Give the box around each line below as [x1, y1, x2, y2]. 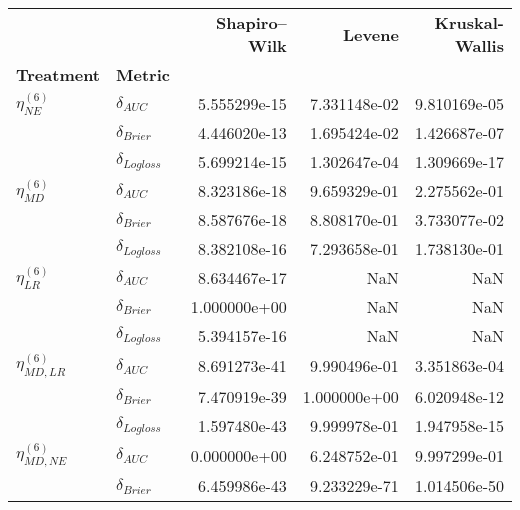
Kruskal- [434, 11, 504, 34]
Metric [116, 63, 170, 86]
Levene [343, 22, 399, 46]
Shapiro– [216, 11, 287, 34]
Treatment [16, 63, 101, 86]
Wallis [454, 34, 504, 57]
